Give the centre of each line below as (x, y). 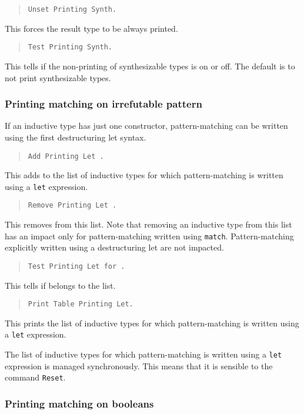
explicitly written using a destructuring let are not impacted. (114, 247)
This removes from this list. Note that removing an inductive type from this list (148, 224)
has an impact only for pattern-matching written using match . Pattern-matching (149, 236)
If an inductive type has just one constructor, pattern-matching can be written (146, 126)
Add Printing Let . (66, 156)
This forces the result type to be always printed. (91, 28)
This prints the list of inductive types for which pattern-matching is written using (152, 323)
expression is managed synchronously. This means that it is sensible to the (139, 365)
